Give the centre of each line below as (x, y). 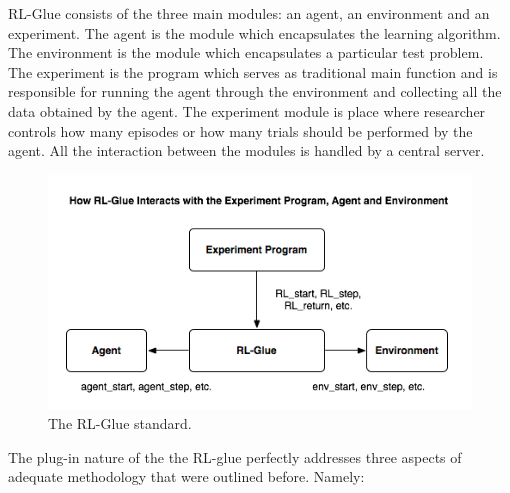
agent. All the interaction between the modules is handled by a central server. (246, 150)
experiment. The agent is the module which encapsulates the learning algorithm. (254, 32)
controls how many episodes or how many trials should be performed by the (240, 130)
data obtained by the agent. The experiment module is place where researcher (247, 110)
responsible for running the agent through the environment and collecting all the (255, 91)
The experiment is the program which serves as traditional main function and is (253, 71)
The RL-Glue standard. (120, 423)
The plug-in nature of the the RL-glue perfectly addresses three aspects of (235, 456)
